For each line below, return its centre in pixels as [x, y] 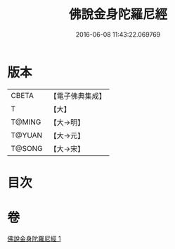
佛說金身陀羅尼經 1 [34, 238]
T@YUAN [27, 135]
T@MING [26, 122]
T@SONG [27, 148]
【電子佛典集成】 [78, 96]
